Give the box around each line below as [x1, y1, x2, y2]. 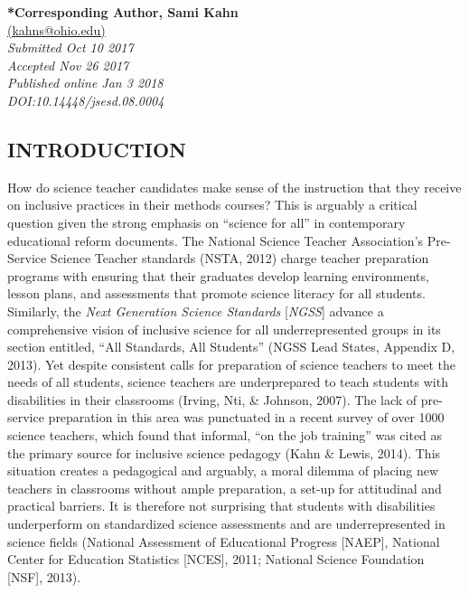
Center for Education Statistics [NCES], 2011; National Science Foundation [7, 550, 425, 569]
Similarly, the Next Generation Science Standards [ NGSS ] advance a [7, 301, 384, 320]
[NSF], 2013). [7, 567, 81, 586]
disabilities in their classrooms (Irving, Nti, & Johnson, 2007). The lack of [7, 390, 417, 409]
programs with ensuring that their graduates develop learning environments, [7, 266, 429, 285]
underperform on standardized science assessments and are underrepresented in [7, 514, 446, 533]
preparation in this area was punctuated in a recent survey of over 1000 [48, 408, 445, 427]
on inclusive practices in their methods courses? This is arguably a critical [7, 195, 417, 214]
